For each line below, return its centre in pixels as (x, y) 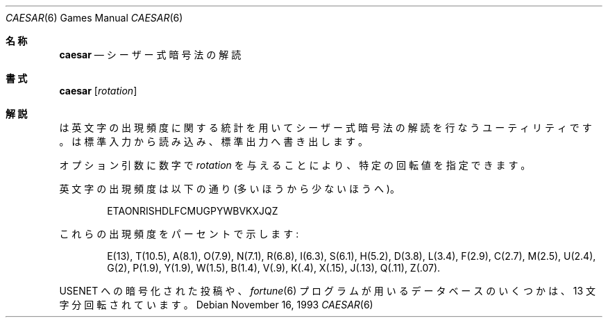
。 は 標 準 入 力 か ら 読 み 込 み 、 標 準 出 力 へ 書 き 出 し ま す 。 (213, 141)
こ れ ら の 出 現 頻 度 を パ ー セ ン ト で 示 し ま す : (179, 234)
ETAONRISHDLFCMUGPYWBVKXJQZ (193, 211)
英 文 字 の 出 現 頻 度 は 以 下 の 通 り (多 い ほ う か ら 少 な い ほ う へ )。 (229, 189)
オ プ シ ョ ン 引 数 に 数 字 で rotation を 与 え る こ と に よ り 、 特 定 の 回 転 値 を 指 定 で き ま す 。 (295, 165)
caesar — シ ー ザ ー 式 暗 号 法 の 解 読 (150, 55)
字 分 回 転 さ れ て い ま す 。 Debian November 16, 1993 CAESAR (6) (216, 305)
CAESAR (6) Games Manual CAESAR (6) (94, 18)
